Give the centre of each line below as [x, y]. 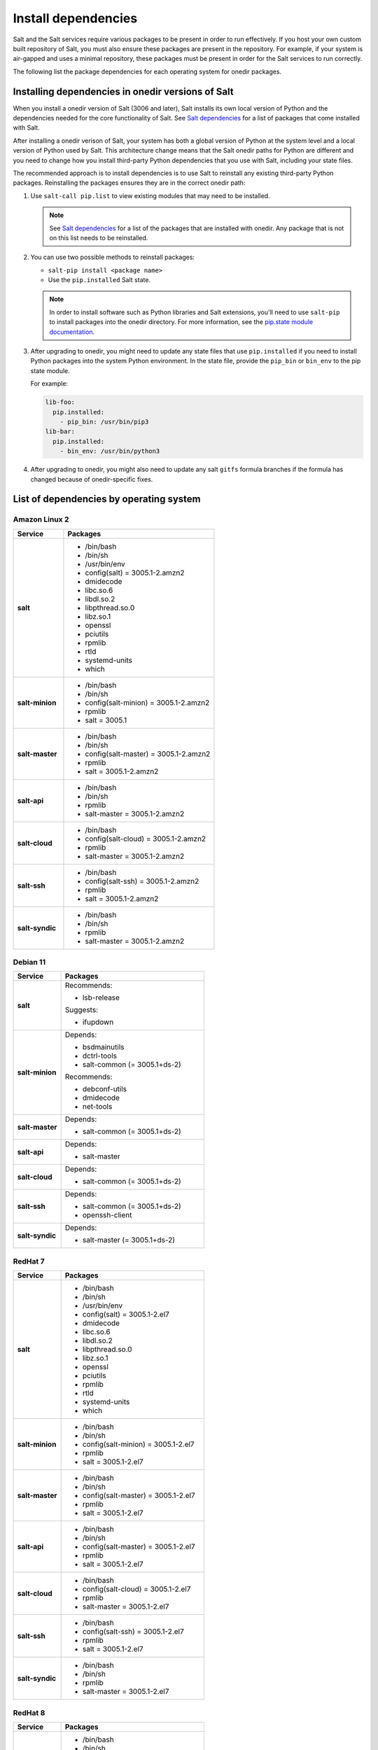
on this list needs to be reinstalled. [99, 237]
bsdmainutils [103, 1047]
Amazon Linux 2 [41, 519]
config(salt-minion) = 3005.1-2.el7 [139, 1444]
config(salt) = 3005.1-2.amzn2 [135, 573]
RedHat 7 [29, 1261]
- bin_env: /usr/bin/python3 [110, 451]
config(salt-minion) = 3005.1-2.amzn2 [147, 702]
